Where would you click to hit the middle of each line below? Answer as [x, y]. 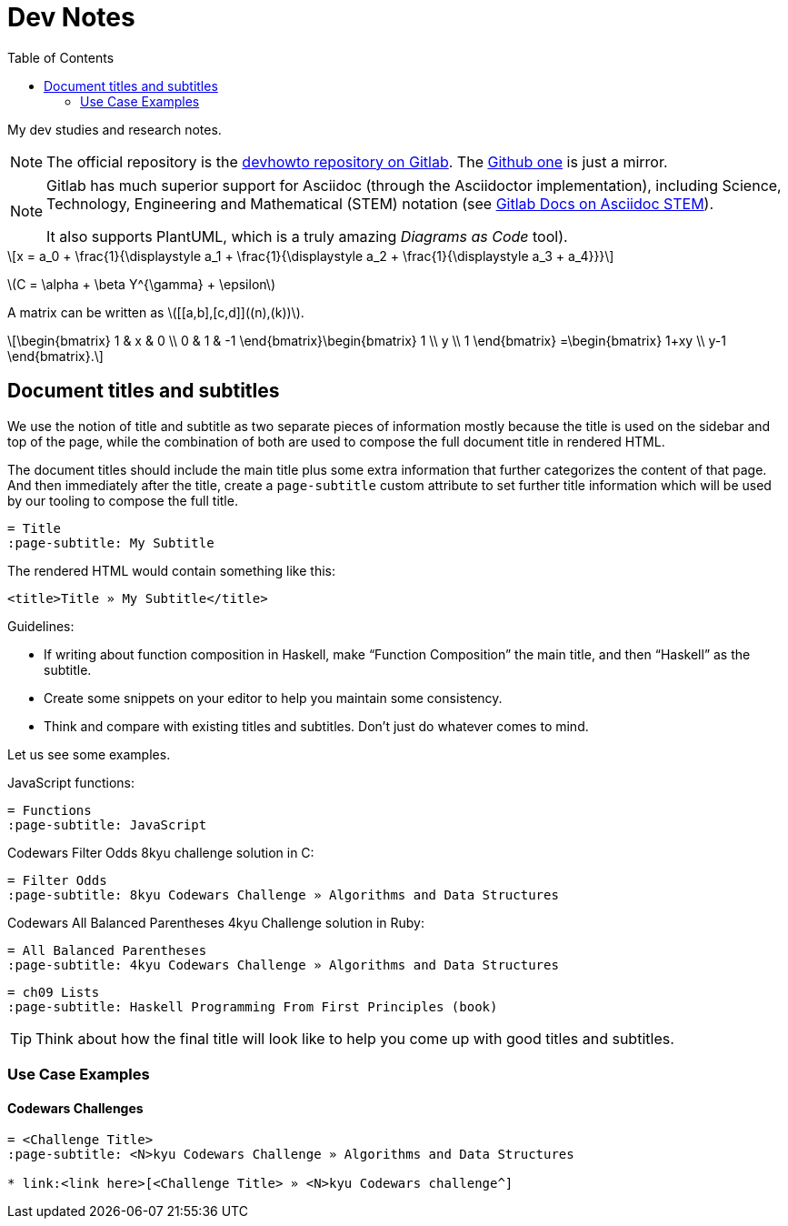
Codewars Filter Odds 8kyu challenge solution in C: [161, 852]
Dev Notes [71, 17]
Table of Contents [61, 57]
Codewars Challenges [75, 1108]
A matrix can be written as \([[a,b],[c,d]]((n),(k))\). [156, 312]
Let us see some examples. [89, 754]
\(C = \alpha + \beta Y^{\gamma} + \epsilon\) [141, 284]
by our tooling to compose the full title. [123, 500]
